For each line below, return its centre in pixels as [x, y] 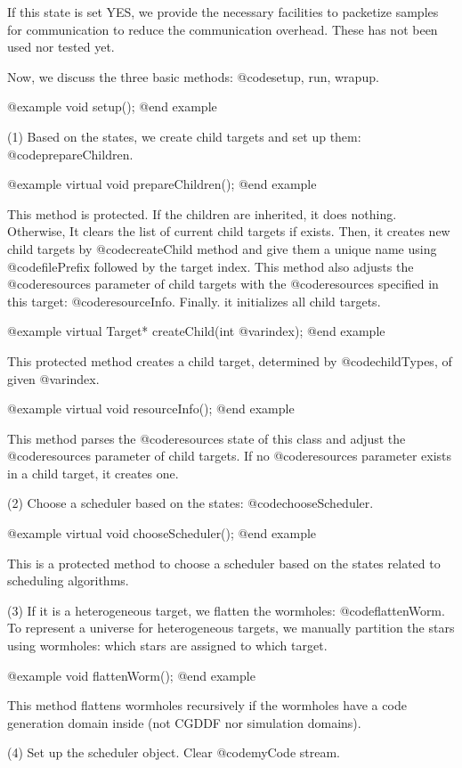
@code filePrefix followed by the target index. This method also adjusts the [211, 266]
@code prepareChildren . [70, 154]
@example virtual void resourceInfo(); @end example [151, 409]
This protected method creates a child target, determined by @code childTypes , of [230, 360]
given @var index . [53, 378]
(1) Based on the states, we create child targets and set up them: [184, 136]
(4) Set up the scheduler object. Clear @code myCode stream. [174, 752]
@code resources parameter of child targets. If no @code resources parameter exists [230, 456]
